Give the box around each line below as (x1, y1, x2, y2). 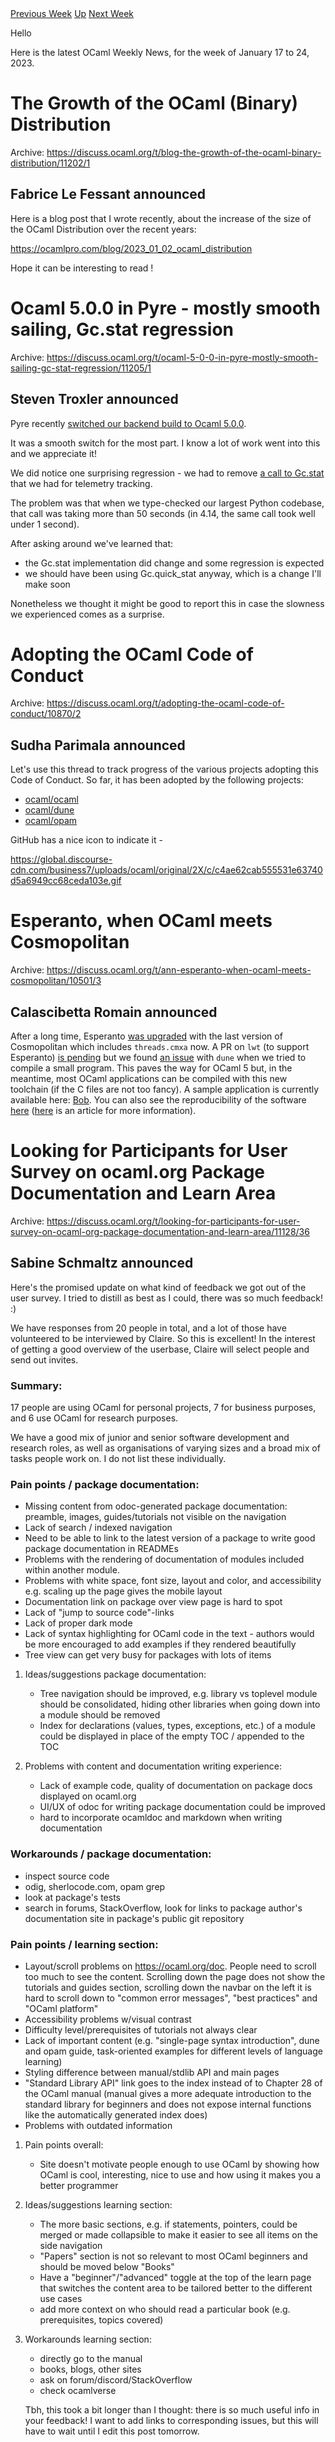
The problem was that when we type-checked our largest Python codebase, (10, 497, 325, 509)
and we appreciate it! (10, 447, 97, 459)
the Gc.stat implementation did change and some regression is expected (24, 557, 325, 569)
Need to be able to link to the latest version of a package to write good (24, 1532, 316, 1544)
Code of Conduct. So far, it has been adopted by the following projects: (10, 774, 304, 786)
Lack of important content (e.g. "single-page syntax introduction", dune (24, 2034, 320, 2046)
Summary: (10, 1378, 63, 1392)
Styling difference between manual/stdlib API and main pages (24, 2066, 280, 2078)
